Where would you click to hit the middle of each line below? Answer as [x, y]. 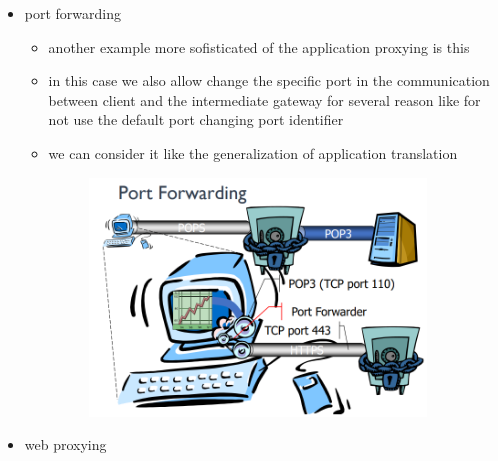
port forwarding [73, 13]
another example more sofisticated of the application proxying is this [259, 46]
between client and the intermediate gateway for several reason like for [264, 99]
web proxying [65, 444]
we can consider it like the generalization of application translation [253, 152]
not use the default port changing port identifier [196, 119]
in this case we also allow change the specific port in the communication [269, 80]
